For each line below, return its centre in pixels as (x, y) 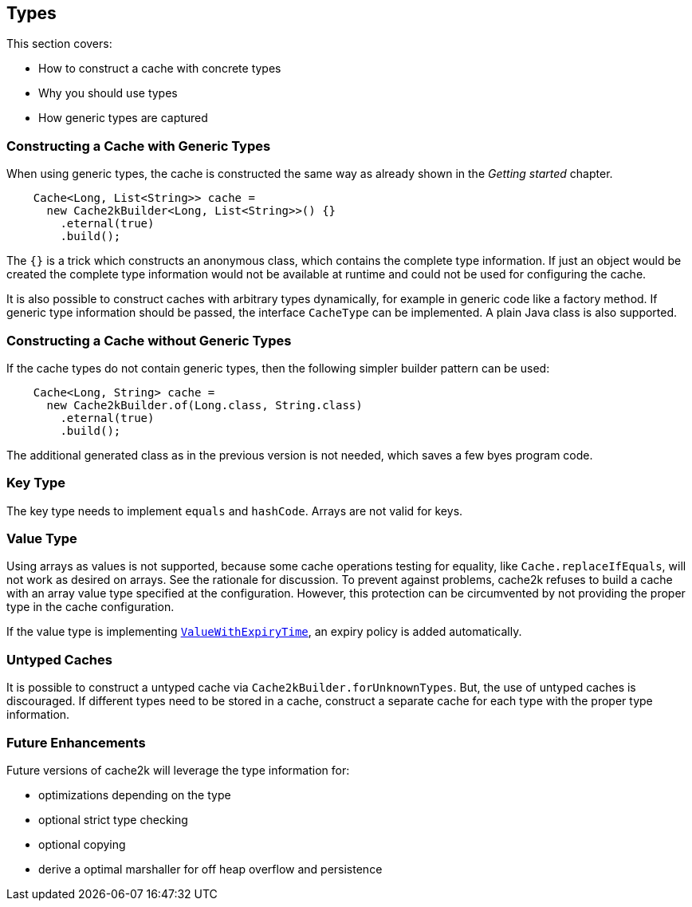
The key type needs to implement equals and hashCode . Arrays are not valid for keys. (235, 511)
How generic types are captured (123, 118)
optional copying (82, 844)
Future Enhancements (76, 742)
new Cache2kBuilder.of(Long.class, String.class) (204, 405)
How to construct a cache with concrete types (160, 69)
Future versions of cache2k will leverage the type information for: (178, 770)
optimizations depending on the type (135, 795)
